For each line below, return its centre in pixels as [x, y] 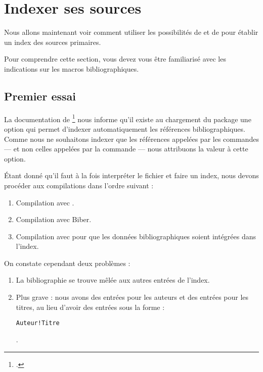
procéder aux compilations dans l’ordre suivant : [79, 185]
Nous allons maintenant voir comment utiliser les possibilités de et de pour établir [131, 32]
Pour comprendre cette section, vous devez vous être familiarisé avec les [115, 59]
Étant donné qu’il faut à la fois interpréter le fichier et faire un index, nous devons [131, 175]
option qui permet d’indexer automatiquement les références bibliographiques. [125, 128]
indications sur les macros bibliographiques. [72, 68]
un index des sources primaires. [53, 42]
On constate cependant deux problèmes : [67, 263]
